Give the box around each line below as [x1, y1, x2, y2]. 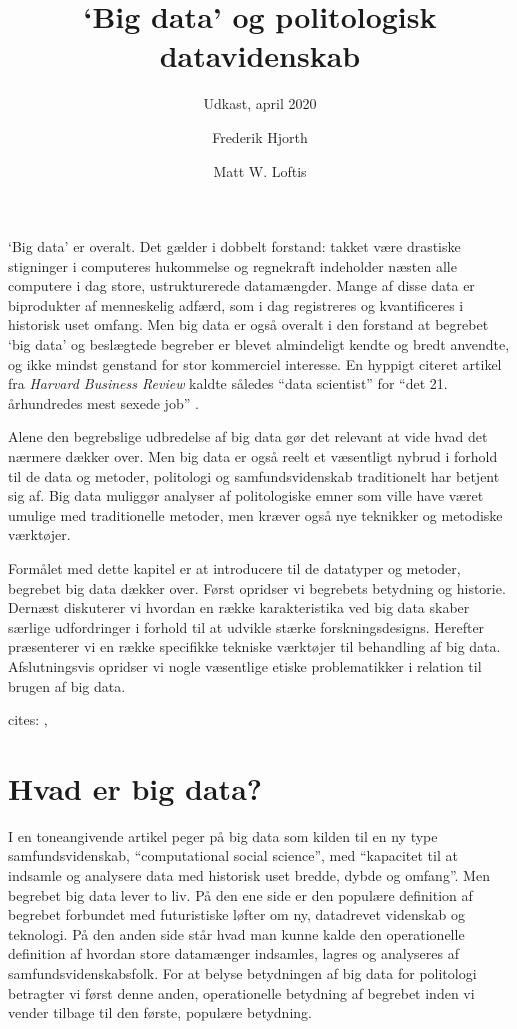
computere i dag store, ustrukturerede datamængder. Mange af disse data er [8, 275, 475, 296]
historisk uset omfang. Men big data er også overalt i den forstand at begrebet [8, 314, 489, 335]
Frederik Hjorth [212, 126, 308, 147]
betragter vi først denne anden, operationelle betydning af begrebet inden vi [8, 982, 475, 1003]
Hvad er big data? [8, 767, 262, 808]
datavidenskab [159, 35, 361, 76]
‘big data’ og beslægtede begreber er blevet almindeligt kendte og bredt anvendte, [8, 334, 510, 355]
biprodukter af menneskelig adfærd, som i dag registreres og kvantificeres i [8, 294, 464, 315]
